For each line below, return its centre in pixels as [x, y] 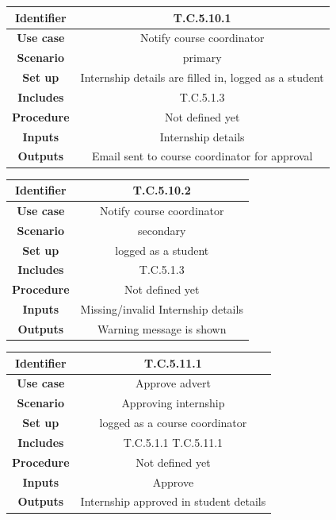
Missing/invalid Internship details [162, 309]
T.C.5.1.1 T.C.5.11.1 [173, 442]
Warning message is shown [162, 328]
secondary [162, 230]
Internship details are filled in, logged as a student [202, 77]
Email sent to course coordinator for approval [202, 156]
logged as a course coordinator [173, 423]
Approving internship [173, 403]
